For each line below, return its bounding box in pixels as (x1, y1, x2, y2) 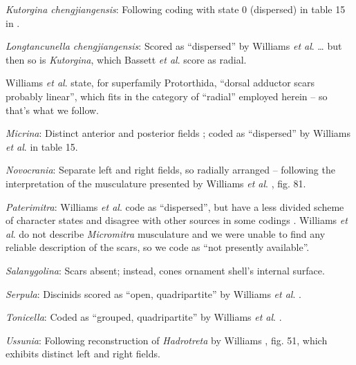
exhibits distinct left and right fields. (6, 346, 160, 361)
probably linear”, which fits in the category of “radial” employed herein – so (6, 88, 328, 103)
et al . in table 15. (6, 139, 78, 153)
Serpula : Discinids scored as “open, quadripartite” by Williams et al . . (6, 286, 301, 301)
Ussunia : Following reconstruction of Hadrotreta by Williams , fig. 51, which (6, 333, 328, 347)
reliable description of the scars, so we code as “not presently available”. (6, 240, 310, 254)
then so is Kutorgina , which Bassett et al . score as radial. (6, 52, 247, 66)
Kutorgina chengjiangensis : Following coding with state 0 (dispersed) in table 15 (6, 2, 346, 16)
